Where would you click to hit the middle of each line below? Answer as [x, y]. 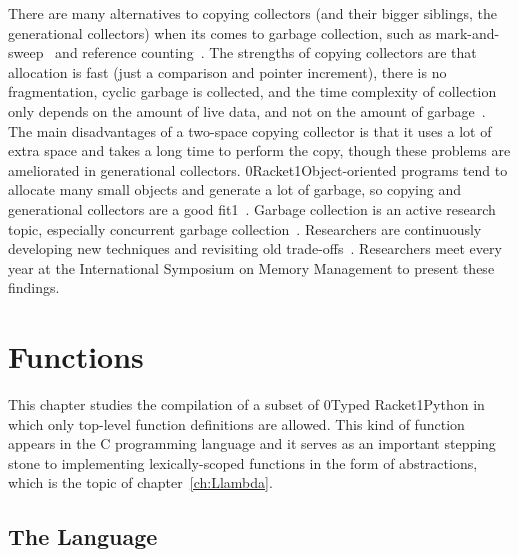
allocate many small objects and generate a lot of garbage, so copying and [234, 189]
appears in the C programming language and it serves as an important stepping [252, 443]
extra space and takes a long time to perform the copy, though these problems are [259, 150]
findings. [34, 287]
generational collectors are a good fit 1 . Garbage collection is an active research [252, 208]
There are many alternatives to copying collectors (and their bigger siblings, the [252, 13]
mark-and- [467, 32]
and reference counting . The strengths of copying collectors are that [266, 52]
